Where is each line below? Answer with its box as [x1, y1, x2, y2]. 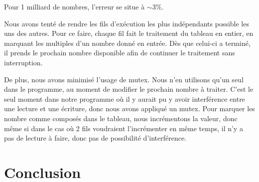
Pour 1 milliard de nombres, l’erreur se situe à [4, 1, 145, 11]
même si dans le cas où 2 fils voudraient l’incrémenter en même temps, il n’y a [4, 123, 243, 133]
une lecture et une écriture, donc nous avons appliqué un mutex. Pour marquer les [4, 103, 255, 114]
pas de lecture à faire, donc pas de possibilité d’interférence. [4, 133, 187, 143]
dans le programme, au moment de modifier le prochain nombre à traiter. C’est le [4, 84, 254, 94]
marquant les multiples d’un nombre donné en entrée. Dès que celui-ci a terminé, [4, 37, 251, 48]
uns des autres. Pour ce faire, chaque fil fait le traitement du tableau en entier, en [4, 28, 254, 38]
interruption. [4, 57, 43, 67]
